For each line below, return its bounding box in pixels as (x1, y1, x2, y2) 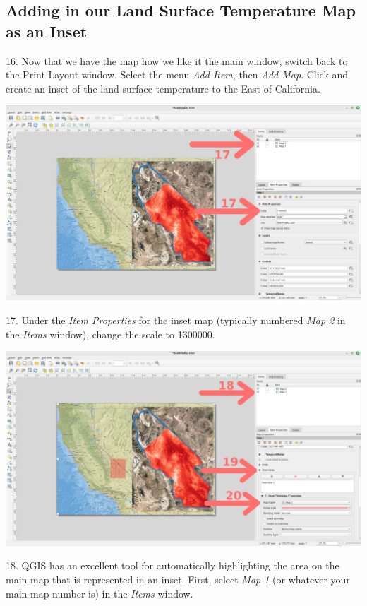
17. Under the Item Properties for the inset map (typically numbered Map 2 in (6, 313, 346, 328)
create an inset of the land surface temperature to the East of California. (6, 81, 320, 95)
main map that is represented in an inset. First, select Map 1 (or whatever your (6, 572, 350, 587)
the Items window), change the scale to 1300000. (6, 326, 215, 341)
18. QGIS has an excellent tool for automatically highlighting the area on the (6, 558, 339, 573)
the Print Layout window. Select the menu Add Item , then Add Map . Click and (6, 67, 349, 82)
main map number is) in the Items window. (6, 586, 193, 600)
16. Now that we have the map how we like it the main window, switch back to (6, 53, 348, 68)
